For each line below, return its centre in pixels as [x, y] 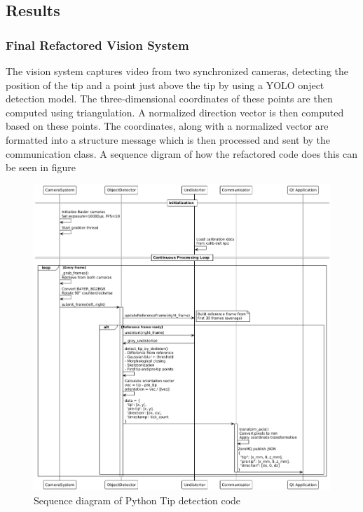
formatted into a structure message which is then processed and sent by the [168, 139]
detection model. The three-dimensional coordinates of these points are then [169, 99]
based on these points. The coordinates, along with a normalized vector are [167, 126]
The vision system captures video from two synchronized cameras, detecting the [177, 71]
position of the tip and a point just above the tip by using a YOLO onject [165, 85]
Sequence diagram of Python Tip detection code [137, 500]
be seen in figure [41, 167]
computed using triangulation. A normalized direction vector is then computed [175, 112]
